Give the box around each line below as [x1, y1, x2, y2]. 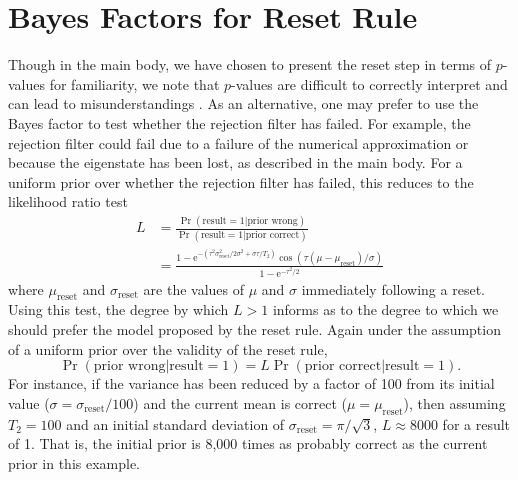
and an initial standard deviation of [66, 413, 285, 434]
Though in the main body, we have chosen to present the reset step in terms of [8, 54, 492, 75]
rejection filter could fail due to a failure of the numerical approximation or [8, 132, 469, 153]
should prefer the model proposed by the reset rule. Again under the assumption [8, 318, 501, 339]
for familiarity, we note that [49, 73, 220, 94]
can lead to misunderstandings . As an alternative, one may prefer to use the [8, 93, 479, 114]
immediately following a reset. [301, 278, 485, 299]
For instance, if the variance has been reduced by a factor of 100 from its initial [8, 373, 495, 394]
